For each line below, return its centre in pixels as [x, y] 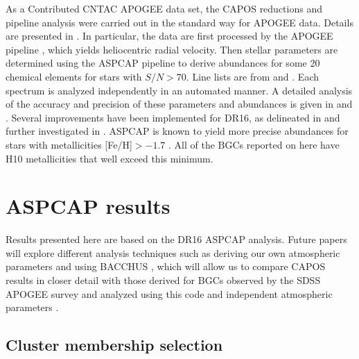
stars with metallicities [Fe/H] [69, 144]
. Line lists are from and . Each [253, 76]
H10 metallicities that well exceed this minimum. [110, 158]
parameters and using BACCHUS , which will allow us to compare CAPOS [166, 266]
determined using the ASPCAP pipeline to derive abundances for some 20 [163, 63]
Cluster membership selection [114, 345]
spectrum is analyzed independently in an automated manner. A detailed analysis [179, 90]
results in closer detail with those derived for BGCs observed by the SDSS [163, 280]
